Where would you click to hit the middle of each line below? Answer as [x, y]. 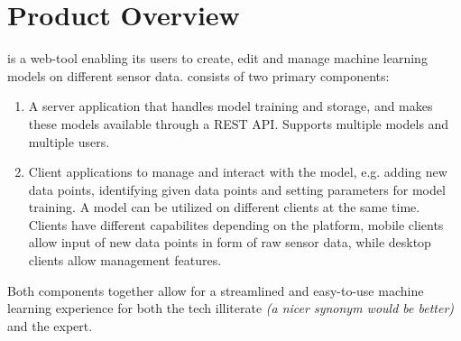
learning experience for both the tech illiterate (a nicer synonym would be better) [231, 308]
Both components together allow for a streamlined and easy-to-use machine [216, 290]
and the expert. [50, 325]
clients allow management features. [125, 260]
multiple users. [69, 141]
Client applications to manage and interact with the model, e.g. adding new [238, 172]
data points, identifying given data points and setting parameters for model [237, 189]
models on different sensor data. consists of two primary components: [198, 75]
